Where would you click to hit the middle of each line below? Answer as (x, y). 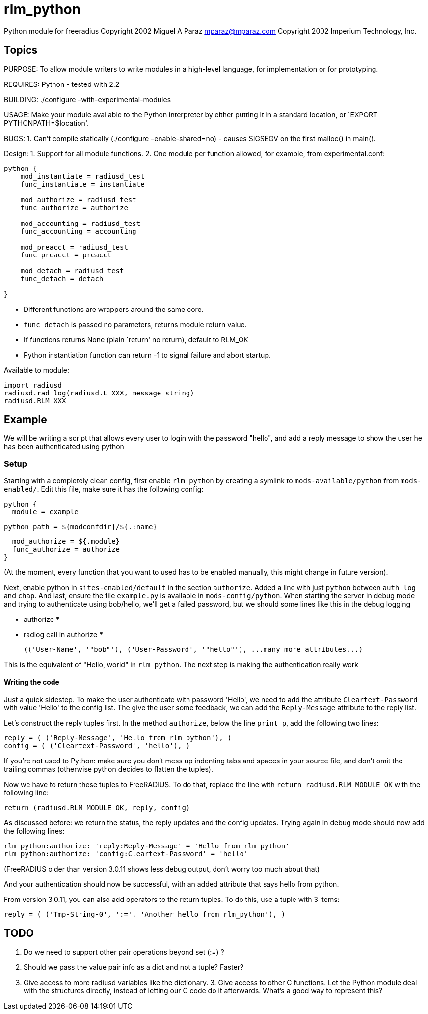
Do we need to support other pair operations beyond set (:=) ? (124, 952)
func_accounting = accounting (78, 231)
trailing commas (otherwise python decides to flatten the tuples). (108, 769)
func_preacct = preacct (66, 255)
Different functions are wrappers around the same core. (114, 309)
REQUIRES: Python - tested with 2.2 (62, 84)
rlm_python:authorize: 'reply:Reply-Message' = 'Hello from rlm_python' (147, 846)
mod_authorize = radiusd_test (78, 200)
